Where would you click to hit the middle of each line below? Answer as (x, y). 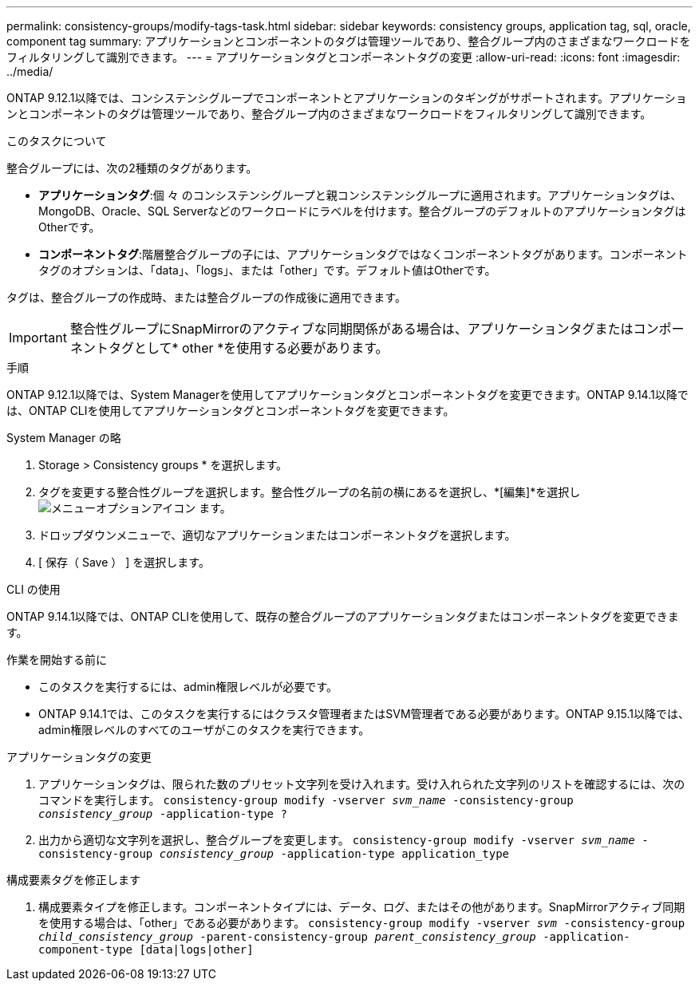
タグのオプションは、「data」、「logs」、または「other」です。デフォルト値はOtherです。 (267, 270)
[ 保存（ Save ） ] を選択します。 (124, 562)
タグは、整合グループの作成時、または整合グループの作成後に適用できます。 (206, 297)
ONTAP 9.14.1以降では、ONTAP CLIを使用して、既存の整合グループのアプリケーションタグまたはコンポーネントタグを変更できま (343, 616)
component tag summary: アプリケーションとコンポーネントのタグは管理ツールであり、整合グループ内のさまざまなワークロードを (349, 41)
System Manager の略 (64, 438)
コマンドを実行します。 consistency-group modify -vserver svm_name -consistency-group (306, 800)
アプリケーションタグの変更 (79, 757)
